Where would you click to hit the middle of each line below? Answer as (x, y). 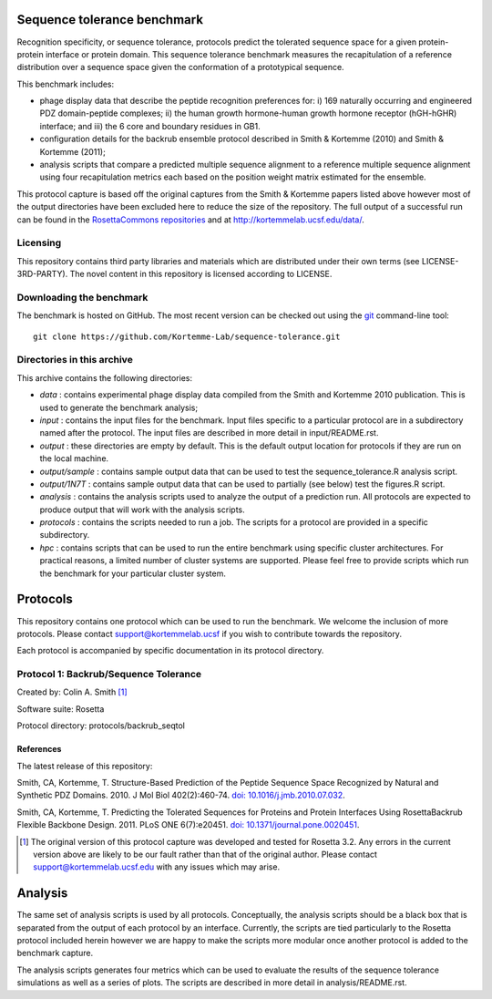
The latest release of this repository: (85, 766)
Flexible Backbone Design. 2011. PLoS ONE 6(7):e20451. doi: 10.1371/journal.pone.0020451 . (188, 825)
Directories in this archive (75, 360)
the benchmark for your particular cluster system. (133, 573)
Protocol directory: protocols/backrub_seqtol (101, 726)
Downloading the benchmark (82, 297)
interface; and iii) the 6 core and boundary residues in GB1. (150, 126)
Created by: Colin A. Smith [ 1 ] (72, 692)
